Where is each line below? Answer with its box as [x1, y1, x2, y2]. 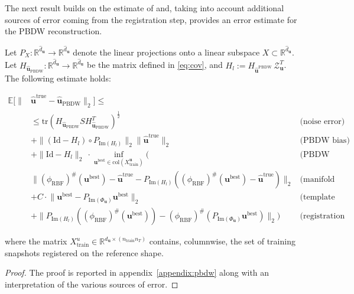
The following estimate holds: [5, 71, 111, 84]
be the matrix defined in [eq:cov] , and [86, 58, 223, 71]
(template [300, 193, 335, 202]
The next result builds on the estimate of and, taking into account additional [5, 2, 284, 14]
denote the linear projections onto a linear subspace [73, 45, 260, 58]
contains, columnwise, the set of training [149, 235, 295, 247]
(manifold [300, 175, 335, 184]
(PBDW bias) [300, 136, 350, 145]
